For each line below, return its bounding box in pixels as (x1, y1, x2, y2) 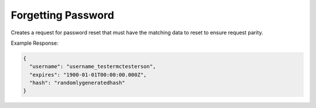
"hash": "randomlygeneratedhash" (29, 80, 125, 87)
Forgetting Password (11, 9, 114, 21)
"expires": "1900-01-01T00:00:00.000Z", (29, 71, 147, 78)
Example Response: (11, 39, 59, 46)
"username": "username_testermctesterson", (29, 63, 156, 70)
